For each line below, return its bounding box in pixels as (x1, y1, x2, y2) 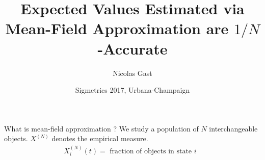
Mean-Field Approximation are (5, 18, 229, 39)
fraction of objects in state (110, 147, 192, 155)
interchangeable (209, 123, 258, 134)
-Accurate (97, 38, 168, 59)
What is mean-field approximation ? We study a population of (4, 123, 199, 134)
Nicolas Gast (113, 67, 152, 78)
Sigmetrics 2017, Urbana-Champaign (75, 85, 190, 95)
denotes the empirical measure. (51, 133, 148, 144)
